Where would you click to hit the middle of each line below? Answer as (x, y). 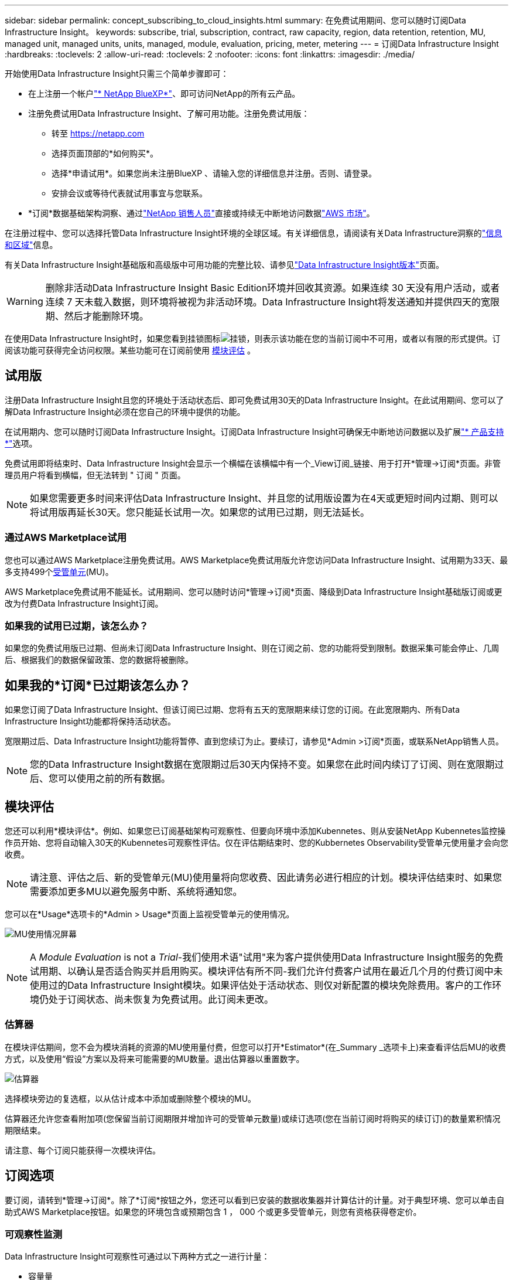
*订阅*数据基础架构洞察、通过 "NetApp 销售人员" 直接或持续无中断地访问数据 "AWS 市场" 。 (201, 213)
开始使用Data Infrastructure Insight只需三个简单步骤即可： (117, 74)
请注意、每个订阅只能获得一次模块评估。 (83, 1150)
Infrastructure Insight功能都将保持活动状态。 (90, 721)
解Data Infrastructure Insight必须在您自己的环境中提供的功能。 (125, 411)
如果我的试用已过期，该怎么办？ (77, 626)
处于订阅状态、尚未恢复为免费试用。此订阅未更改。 (161, 1000)
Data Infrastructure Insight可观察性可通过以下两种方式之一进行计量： (137, 1257)
